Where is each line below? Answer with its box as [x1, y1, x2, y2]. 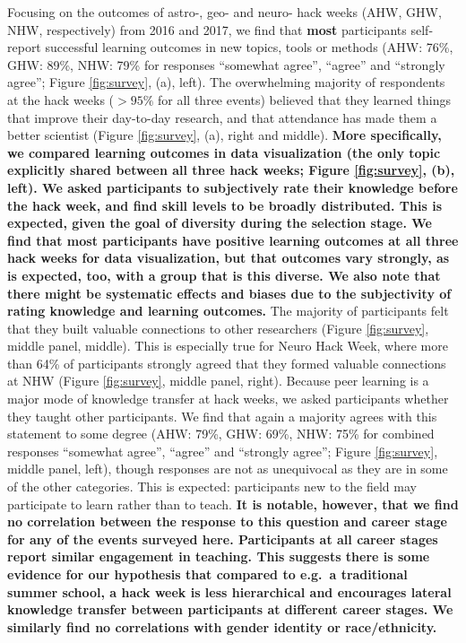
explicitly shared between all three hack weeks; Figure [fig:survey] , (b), [7, 161, 455, 179]
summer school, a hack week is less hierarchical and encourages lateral [7, 582, 452, 601]
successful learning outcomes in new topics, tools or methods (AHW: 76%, [45, 38, 453, 56]
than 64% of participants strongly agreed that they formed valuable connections [7, 353, 446, 372]
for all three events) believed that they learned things [158, 90, 451, 109]
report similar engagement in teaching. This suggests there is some [7, 547, 430, 566]
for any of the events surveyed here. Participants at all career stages [7, 529, 438, 548]
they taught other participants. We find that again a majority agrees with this [7, 406, 437, 425]
